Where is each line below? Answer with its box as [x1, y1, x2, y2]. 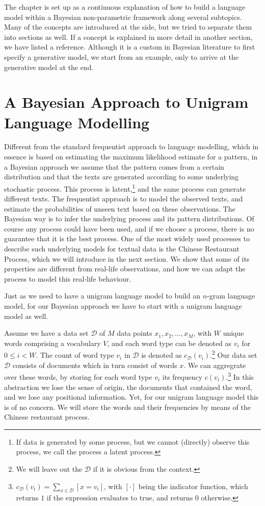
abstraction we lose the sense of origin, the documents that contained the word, [4, 381, 252, 392]
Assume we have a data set [4, 328, 89, 338]
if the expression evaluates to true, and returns [46, 492, 193, 503]
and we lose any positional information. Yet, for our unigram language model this [4, 392, 259, 402]
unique [223, 328, 244, 338]
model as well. [4, 310, 48, 321]
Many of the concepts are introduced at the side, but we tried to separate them [4, 21, 252, 32]
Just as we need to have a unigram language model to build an [4, 290, 200, 301]
